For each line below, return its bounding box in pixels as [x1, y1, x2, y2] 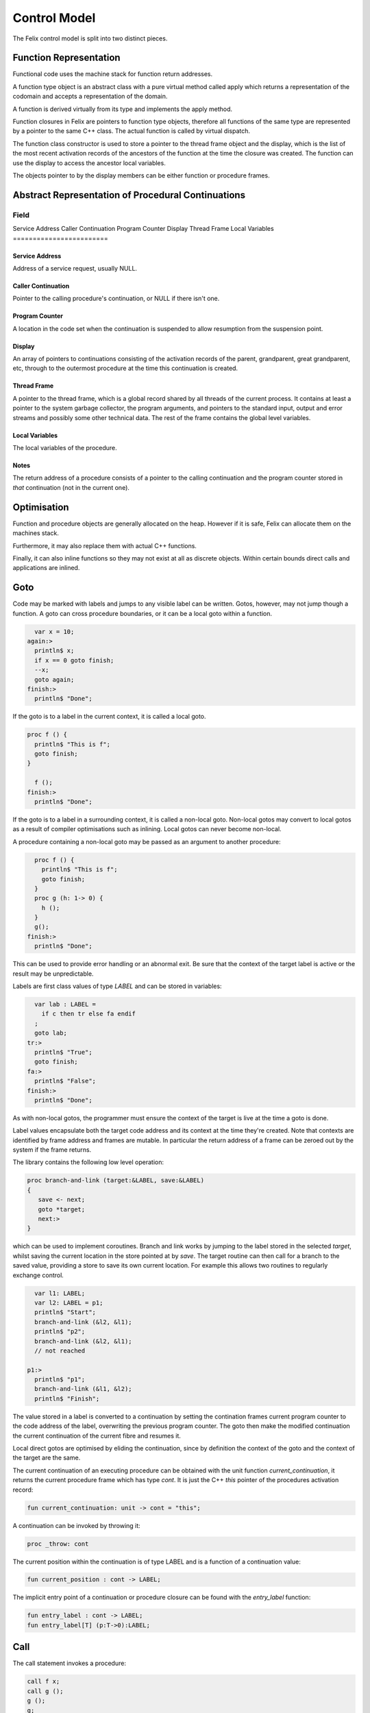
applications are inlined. [12, 564, 80, 572]
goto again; [34, 676, 75, 683]
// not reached [34, 1346, 86, 1355]
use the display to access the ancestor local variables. [12, 158, 166, 167]
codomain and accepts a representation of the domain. [12, 93, 168, 101]
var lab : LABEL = [34, 1000, 96, 1009]
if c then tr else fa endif [41, 1010, 136, 1018]
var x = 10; [34, 628, 75, 635]
